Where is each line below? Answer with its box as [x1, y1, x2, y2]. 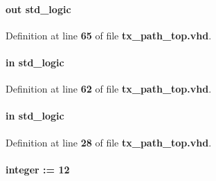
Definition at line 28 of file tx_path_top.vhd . [6, 135, 212, 149]
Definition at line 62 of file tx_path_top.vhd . [6, 82, 212, 96]
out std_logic [6, 1, 71, 16]
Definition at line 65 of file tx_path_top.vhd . [6, 28, 212, 42]
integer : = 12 [6, 162, 70, 176]
